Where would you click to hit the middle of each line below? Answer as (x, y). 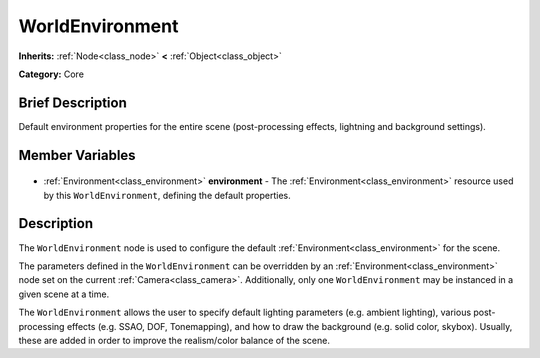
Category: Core (51, 74)
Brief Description (72, 102)
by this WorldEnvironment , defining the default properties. (167, 195)
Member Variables (77, 155)
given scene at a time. (64, 294)
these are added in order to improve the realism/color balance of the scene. (174, 340)
